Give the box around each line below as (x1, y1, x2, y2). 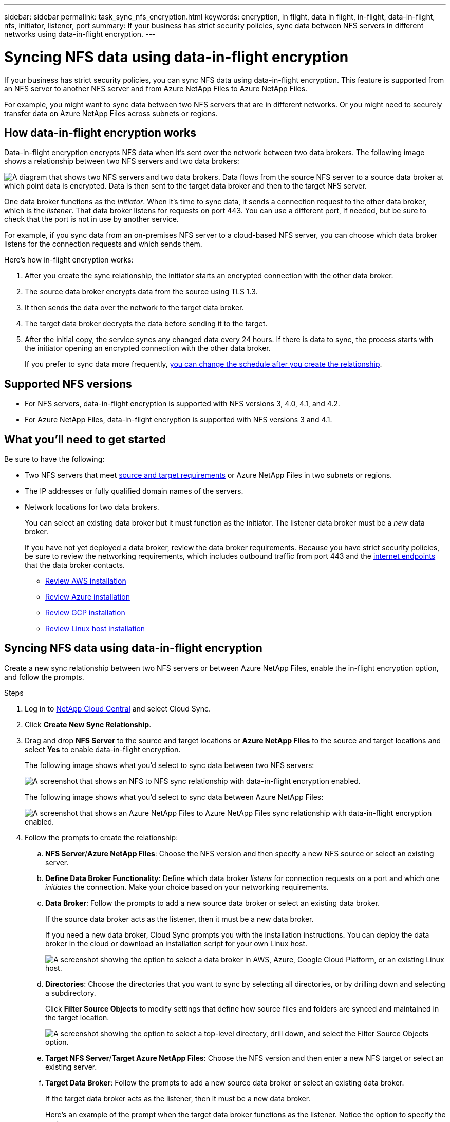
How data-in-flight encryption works (4, 126, 196, 139)
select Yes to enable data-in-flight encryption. (25, 744, 181, 754)
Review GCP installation (45, 608, 125, 618)
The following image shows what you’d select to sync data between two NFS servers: (25, 760, 314, 770)
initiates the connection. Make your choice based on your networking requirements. (45, 882, 329, 891)
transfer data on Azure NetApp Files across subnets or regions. (4, 108, 218, 118)
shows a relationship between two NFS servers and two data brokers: (4, 157, 239, 166)
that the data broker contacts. (25, 560, 125, 570)
